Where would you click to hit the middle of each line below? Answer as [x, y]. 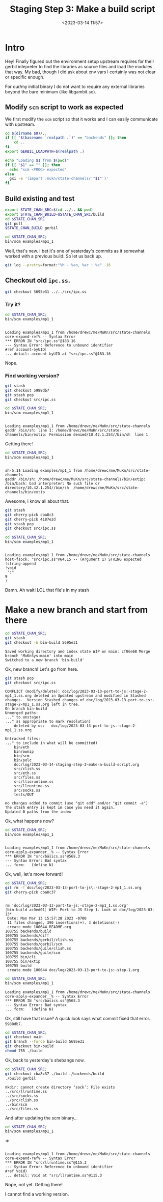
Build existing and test [40, 198]
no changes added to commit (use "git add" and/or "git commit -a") [77, 803]
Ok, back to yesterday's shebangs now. [45, 1060]
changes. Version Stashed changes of [45, 700]
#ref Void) [16, 1171]
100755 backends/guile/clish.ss [38, 948]
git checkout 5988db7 [27, 390]
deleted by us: [29, 726]
